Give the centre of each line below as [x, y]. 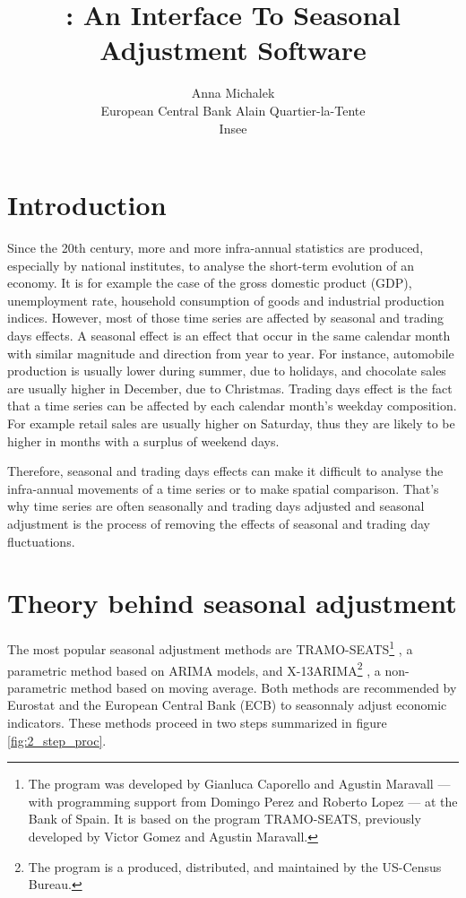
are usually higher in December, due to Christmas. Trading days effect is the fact [230, 388]
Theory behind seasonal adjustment [232, 603]
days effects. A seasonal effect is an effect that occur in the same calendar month [229, 335]
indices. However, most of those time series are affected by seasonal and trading [226, 318]
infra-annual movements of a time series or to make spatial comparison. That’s [223, 488]
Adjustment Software [233, 50]
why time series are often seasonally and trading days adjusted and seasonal [216, 506]
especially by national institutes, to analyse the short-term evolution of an [211, 265]
